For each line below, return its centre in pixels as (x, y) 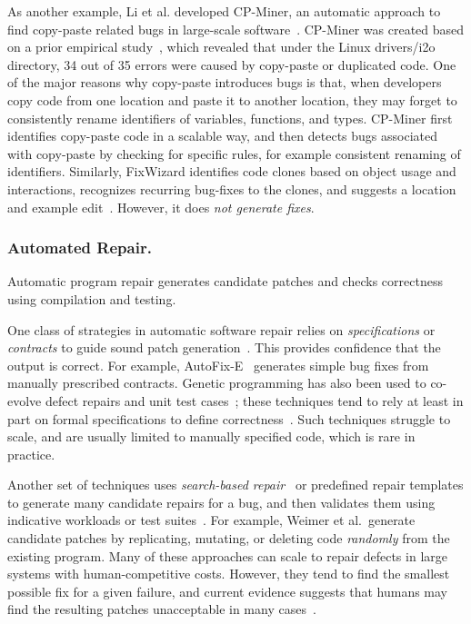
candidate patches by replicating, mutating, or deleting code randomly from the (229, 538)
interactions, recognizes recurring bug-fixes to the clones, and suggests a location (232, 188)
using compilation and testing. (92, 298)
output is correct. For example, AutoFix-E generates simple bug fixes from (218, 365)
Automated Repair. (80, 248)
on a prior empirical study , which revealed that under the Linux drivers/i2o (221, 47)
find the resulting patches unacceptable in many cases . (162, 609)
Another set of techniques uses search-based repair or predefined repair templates (235, 485)
